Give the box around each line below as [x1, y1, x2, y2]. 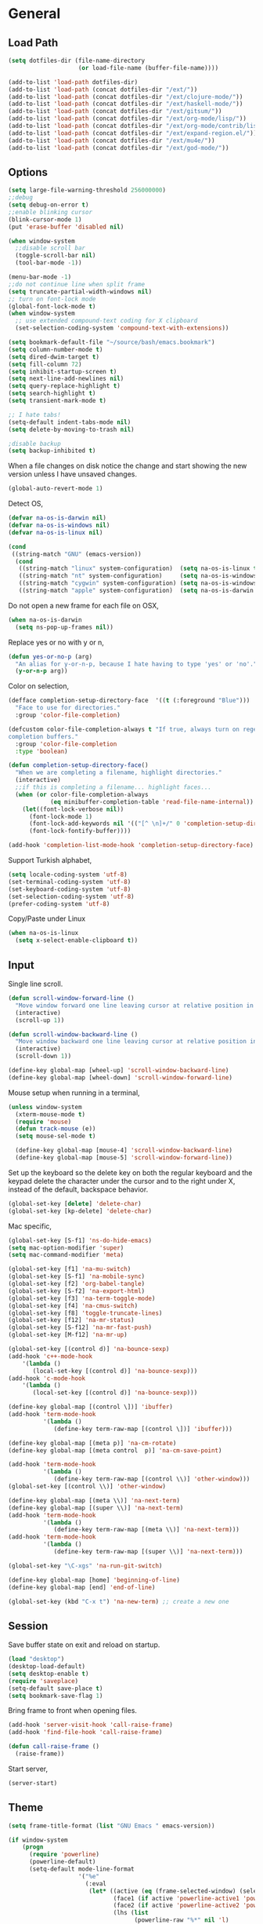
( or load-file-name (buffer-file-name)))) [77, 64, 219, 71]
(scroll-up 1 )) [15, 1016, 65, 1024]
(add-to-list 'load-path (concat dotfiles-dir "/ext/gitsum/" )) [8, 108, 222, 115]
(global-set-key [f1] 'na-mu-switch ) [8, 1265, 131, 1273]
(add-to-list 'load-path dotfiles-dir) [8, 78, 139, 86]
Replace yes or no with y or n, [8, 637, 104, 647]
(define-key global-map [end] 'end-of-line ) [8, 1583, 156, 1591]
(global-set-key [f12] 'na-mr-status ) [8, 1316, 135, 1324]
